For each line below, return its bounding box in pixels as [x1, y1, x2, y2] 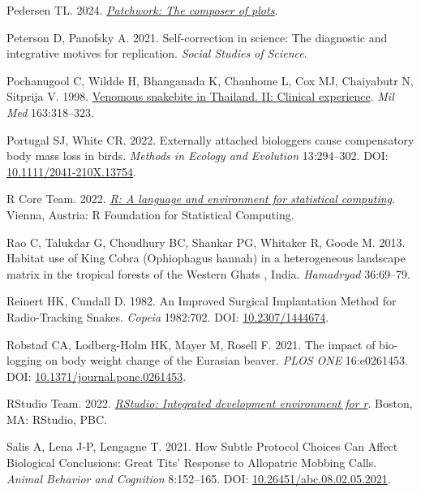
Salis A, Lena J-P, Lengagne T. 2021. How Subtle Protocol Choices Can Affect [6, 438, 398, 455]
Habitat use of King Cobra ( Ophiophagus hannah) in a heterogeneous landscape [6, 249, 406, 266]
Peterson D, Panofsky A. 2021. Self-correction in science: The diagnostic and [6, 28, 388, 45]
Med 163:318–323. [6, 103, 94, 120]
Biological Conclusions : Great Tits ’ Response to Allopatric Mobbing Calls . [6, 454, 377, 471]
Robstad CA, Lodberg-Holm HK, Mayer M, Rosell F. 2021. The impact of [6, 335, 376, 352]
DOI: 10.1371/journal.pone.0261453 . [6, 367, 187, 384]
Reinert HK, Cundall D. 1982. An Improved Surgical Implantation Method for [6, 292, 397, 309]
